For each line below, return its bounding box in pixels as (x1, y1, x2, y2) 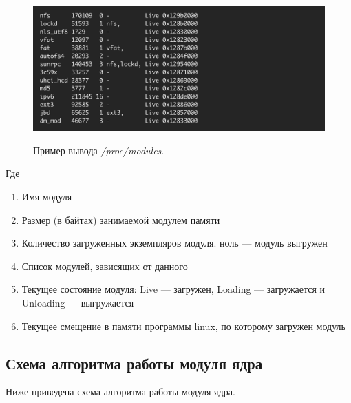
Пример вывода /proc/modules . (33, 143, 164, 157)
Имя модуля (21, 189, 72, 203)
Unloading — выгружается (21, 295, 134, 309)
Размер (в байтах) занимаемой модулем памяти (21, 212, 220, 227)
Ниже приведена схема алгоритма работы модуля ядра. (6, 384, 235, 399)
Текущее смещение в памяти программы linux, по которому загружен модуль (21, 318, 345, 333)
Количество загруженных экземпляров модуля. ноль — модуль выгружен (21, 236, 328, 250)
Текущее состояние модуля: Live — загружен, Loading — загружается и (21, 282, 326, 296)
